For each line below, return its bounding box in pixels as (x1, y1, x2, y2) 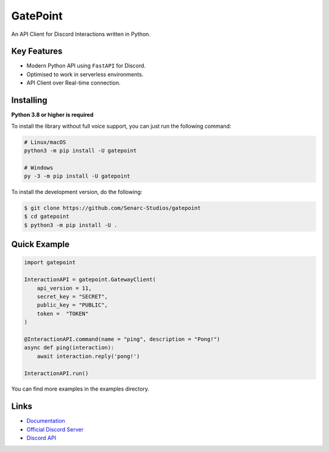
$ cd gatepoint (24, 213, 69, 220)
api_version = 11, (37, 285, 92, 291)
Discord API (26, 434, 57, 442)
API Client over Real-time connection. (26, 79, 121, 86)
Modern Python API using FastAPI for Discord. (26, 62, 146, 69)
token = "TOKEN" (37, 310, 89, 317)
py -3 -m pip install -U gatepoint (24, 173, 130, 179)
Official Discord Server (26, 426, 83, 433)
